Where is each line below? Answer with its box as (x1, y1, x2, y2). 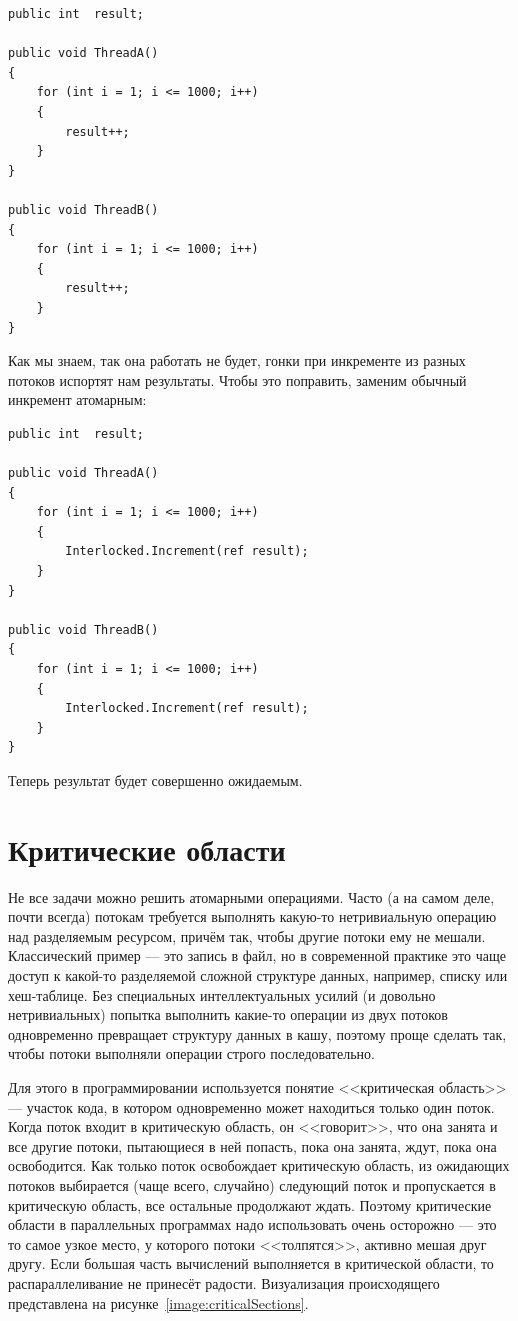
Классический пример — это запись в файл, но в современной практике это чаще (8, 945, 506, 966)
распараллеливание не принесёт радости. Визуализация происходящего (8, 1272, 440, 1293)
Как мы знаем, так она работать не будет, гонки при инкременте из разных (8, 350, 466, 371)
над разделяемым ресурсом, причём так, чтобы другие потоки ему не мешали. (8, 925, 486, 946)
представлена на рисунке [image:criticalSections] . (8, 1292, 309, 1313)
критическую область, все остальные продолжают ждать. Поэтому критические (8, 1194, 492, 1215)
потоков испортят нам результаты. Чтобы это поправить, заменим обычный (8, 369, 467, 390)
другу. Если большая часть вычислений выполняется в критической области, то (8, 1253, 494, 1274)
